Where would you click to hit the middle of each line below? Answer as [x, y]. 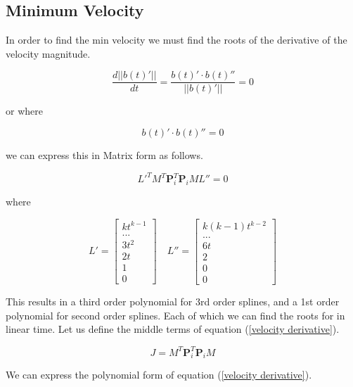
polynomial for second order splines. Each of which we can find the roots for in [175, 315]
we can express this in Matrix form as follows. [104, 155]
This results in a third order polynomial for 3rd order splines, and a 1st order [173, 302]
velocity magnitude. [48, 53]
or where [24, 111]
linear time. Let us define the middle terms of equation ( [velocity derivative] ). [173, 329]
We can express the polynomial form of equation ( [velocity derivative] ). [159, 375]
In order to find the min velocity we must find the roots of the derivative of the [176, 40]
